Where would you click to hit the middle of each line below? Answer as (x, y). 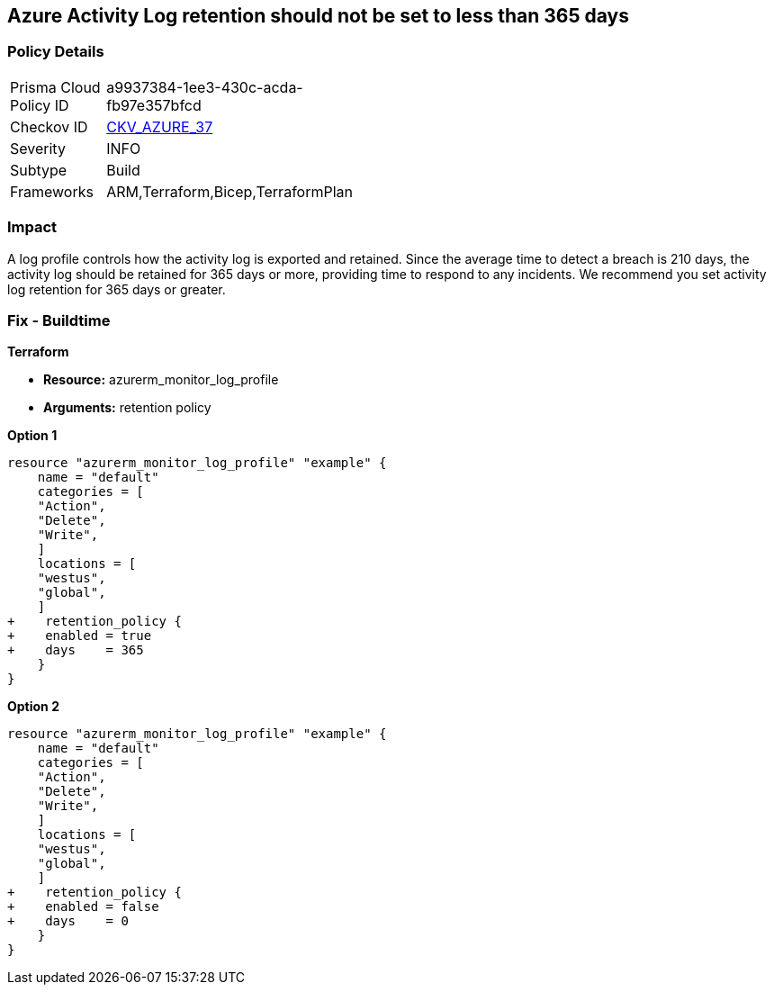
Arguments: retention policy (127, 408)
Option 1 (32, 436)
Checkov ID (49, 126)
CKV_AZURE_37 (160, 126)
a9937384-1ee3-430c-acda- (205, 87)
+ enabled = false (83, 907)
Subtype (39, 170)
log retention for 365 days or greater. (117, 289)
